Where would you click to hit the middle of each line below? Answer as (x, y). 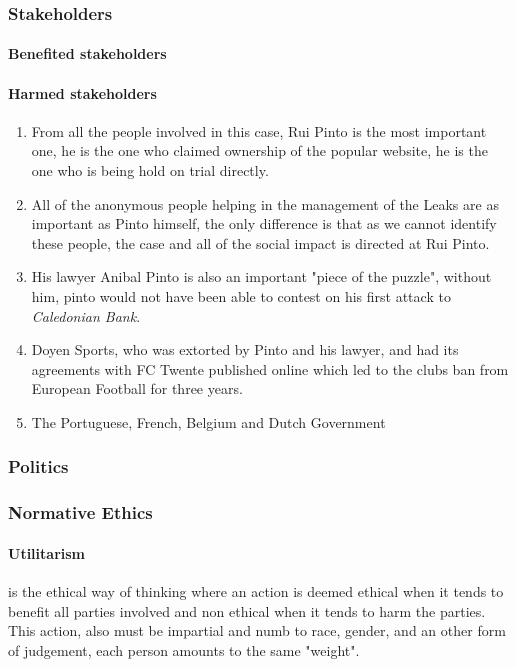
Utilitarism (46, 552)
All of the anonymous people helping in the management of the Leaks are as (265, 203)
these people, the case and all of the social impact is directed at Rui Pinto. (260, 242)
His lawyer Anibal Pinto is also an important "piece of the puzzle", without (261, 276)
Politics (38, 466)
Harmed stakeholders (82, 92)
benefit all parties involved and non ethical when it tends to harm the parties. (247, 610)
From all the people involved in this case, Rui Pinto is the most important (259, 130)
